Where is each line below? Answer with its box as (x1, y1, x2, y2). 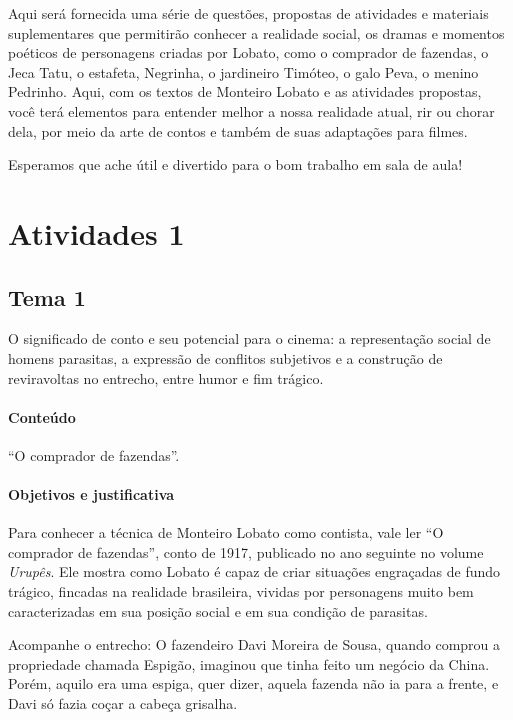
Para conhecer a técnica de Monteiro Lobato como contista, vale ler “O (8, 522, 444, 543)
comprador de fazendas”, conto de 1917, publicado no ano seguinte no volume (8, 541, 484, 562)
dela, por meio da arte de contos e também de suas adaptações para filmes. (8, 120, 468, 141)
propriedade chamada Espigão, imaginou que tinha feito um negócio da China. (8, 653, 490, 674)
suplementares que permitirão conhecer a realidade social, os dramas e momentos (8, 22, 505, 43)
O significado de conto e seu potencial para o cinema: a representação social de (8, 328, 491, 349)
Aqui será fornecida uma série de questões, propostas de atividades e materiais (8, 3, 489, 23)
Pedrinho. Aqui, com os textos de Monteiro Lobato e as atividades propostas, (8, 81, 482, 102)
